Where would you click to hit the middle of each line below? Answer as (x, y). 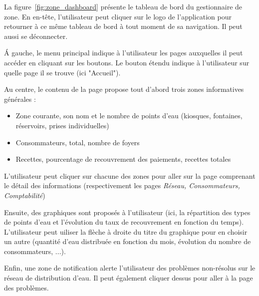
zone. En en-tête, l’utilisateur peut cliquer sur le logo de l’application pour (118, 16)
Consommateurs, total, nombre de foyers (78, 142)
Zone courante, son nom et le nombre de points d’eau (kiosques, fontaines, (129, 116)
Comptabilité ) (25, 195)
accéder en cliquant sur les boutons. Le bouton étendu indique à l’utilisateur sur (127, 62)
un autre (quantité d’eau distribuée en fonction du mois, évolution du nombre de (128, 241)
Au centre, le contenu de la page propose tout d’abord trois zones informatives (124, 89)
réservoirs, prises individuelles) (62, 125)
